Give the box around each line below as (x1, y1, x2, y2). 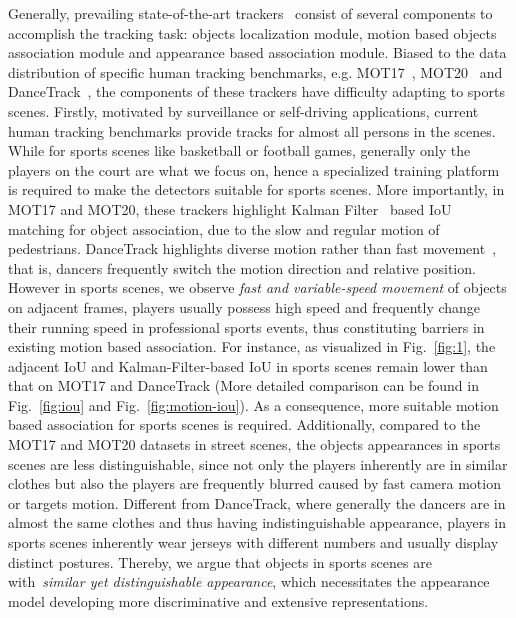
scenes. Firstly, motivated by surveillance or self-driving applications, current (8, 100, 479, 121)
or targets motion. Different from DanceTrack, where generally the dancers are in (8, 492, 506, 513)
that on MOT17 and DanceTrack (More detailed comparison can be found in (8, 375, 479, 396)
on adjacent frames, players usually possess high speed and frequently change (8, 296, 481, 317)
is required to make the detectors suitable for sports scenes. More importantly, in (8, 179, 505, 200)
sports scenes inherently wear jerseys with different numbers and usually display (8, 532, 499, 553)
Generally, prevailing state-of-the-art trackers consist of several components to (8, 3, 493, 23)
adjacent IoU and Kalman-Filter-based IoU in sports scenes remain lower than (8, 355, 488, 376)
